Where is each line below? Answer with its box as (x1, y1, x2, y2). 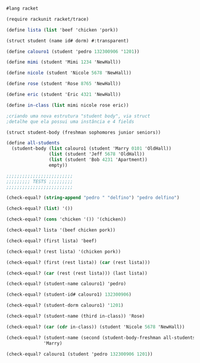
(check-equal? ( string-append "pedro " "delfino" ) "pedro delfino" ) (6, 195, 180, 201)
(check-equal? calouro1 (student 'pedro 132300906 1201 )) (6, 351, 153, 357)
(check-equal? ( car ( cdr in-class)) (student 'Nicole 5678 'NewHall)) (6, 324, 185, 330)
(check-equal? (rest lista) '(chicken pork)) (6, 249, 121, 255)
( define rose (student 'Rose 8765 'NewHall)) (6, 81, 121, 87)
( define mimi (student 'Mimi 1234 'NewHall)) (6, 59, 121, 66)
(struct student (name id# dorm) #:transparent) (6, 38, 129, 44)
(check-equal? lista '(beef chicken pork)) (6, 227, 116, 233)
